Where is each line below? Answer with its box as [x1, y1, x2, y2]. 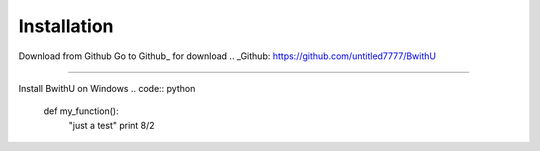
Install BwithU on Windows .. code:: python [18, 82, 196, 94]
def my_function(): [43, 105, 119, 117]
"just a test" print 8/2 [68, 119, 155, 131]
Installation [18, 15, 114, 37]
